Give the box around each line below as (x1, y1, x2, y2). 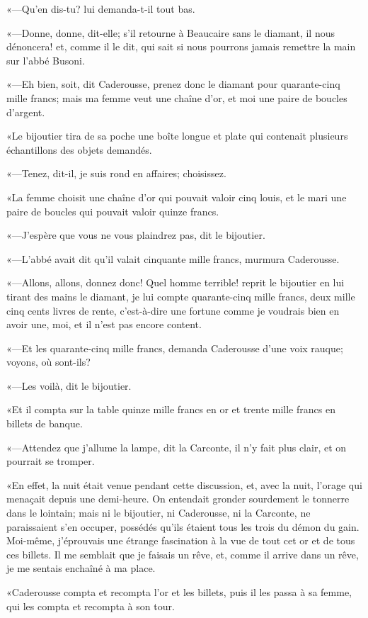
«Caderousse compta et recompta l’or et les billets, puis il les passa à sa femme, (6, 585, 352, 599)
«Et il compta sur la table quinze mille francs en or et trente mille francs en (6, 402, 335, 417)
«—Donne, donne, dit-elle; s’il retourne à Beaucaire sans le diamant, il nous (6, 25, 335, 40)
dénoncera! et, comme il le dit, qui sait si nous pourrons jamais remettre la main (6, 39, 356, 54)
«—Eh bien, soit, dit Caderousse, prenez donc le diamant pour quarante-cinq (6, 77, 340, 91)
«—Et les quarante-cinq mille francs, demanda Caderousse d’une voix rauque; (6, 340, 343, 355)
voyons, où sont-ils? (6, 354, 91, 369)
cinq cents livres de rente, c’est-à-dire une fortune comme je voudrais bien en (6, 303, 340, 318)
